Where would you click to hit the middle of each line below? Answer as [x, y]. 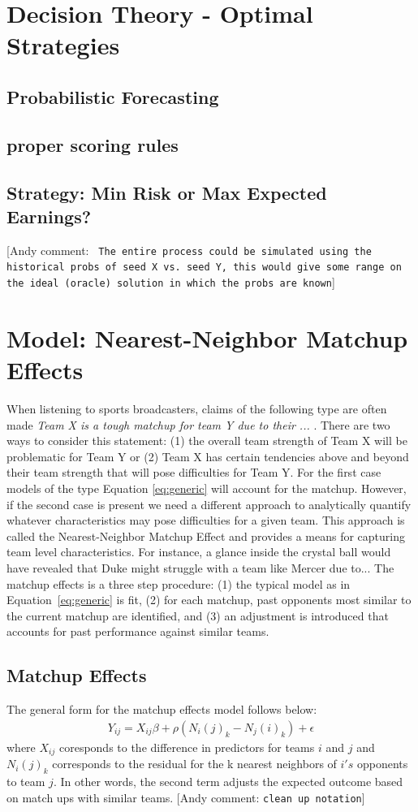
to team [26, 781]
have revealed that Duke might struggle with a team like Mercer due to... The [200, 567]
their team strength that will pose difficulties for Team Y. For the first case [194, 472]
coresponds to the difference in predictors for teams [187, 747]
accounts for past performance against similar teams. [138, 631]
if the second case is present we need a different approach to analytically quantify [209, 504]
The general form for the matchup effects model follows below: [162, 709]
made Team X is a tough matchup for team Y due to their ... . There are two [198, 424]
